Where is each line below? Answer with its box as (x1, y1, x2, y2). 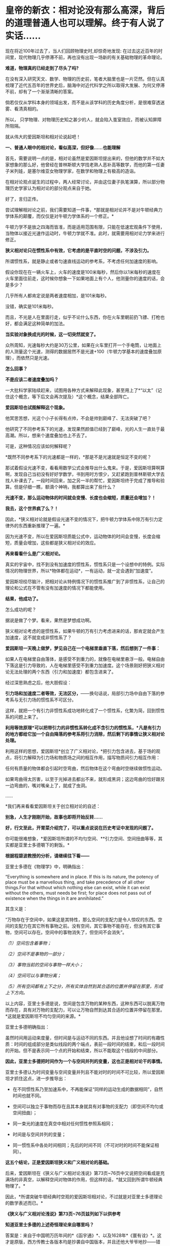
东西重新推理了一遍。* (18, 522, 66, 529)
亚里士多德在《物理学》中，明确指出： (5, 863, 85, 869)
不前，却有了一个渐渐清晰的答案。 (5, 88, 76, 95)
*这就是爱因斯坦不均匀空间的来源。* (5, 1013, 81, 1019)
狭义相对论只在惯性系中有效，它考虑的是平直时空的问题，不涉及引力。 (5, 247, 152, 253)
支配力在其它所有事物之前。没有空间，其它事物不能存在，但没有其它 (14, 923, 156, 929)
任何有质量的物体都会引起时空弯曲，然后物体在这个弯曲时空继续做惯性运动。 (5, 765, 165, 771)
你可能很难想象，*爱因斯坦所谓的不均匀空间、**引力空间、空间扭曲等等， (5, 835, 158, 841)
